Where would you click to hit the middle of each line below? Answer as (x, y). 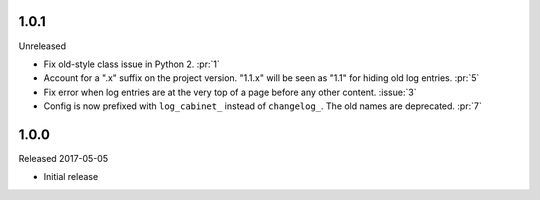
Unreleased (42, 46)
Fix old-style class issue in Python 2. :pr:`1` (131, 64)
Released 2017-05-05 (63, 158)
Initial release (71, 177)
